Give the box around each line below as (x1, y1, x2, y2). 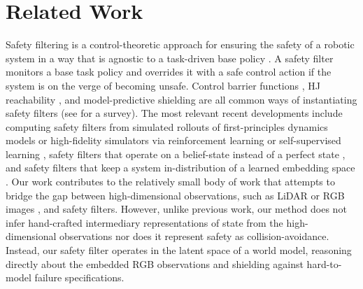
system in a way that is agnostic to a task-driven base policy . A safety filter (6, 50, 334, 65)
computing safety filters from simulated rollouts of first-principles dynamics (6, 119, 328, 134)
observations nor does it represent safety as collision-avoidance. (59, 229, 329, 244)
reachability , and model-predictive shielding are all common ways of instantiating (6, 92, 357, 106)
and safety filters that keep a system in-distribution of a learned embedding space (6, 160, 355, 175)
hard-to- (306, 256, 342, 271)
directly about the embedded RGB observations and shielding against (6, 256, 304, 271)
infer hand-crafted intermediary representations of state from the (6, 215, 283, 230)
